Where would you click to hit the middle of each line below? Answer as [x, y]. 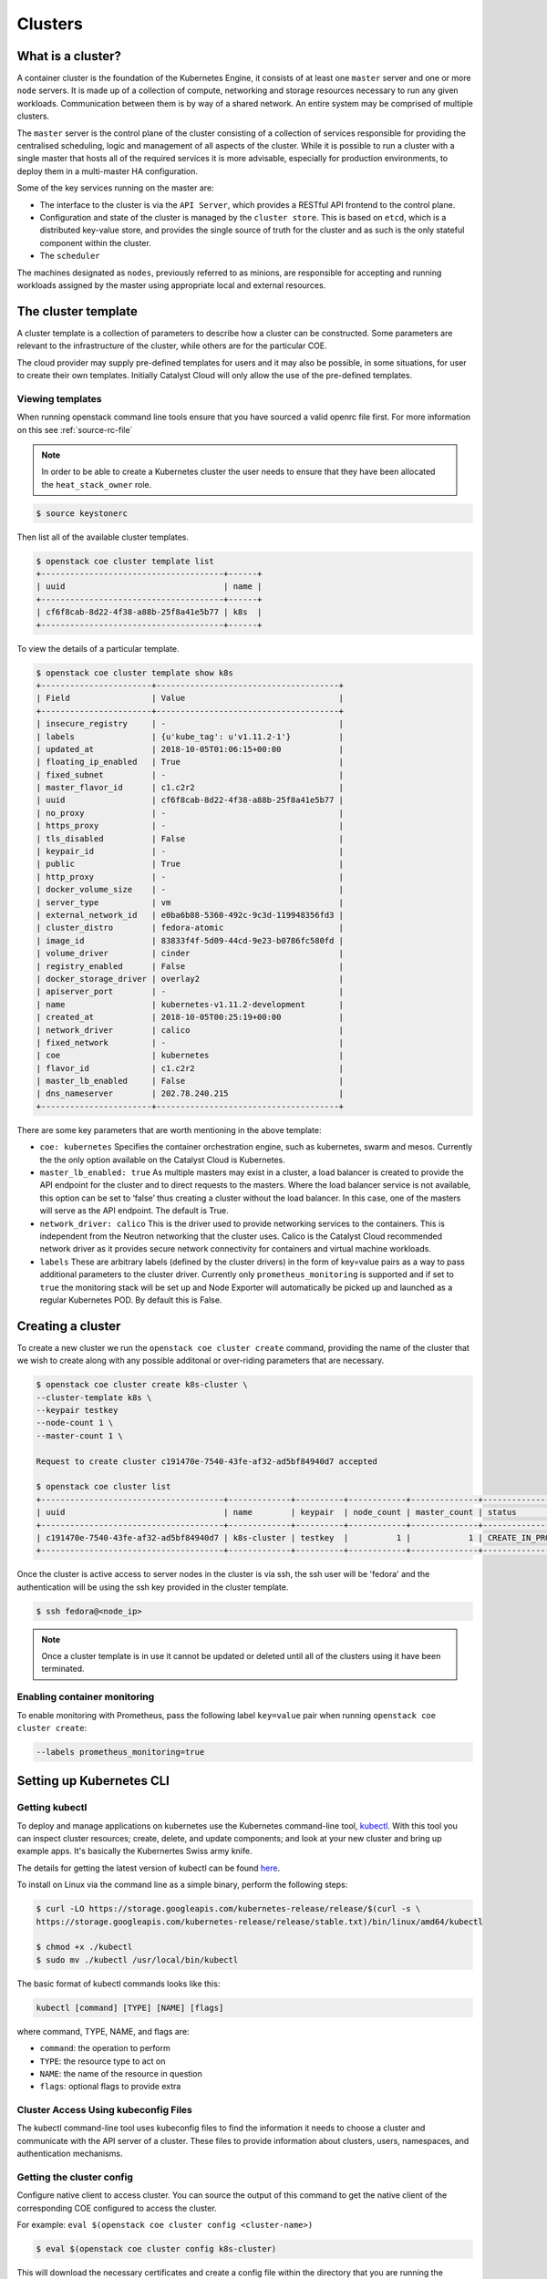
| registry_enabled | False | [190, 966]
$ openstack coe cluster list [103, 1487]
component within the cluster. [96, 242]
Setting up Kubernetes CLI [93, 1781]
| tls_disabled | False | [190, 838]
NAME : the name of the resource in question [121, 2073]
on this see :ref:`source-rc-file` [75, 429]
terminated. [63, 1669]
